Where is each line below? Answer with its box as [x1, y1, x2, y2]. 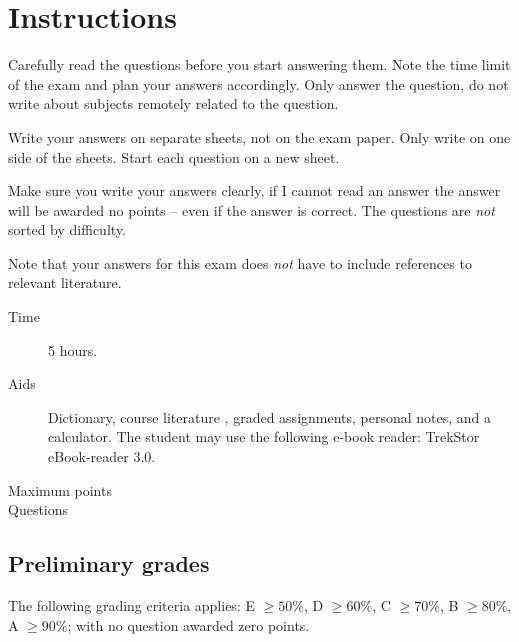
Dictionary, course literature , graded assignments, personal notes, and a [48, 406, 492, 427]
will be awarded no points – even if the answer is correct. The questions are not [8, 199, 495, 220]
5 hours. [48, 339, 98, 360]
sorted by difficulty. [8, 219, 126, 240]
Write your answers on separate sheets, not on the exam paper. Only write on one [8, 126, 511, 147]
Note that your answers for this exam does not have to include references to [8, 252, 472, 273]
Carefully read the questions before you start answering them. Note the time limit [8, 54, 511, 75]
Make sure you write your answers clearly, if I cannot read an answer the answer [8, 180, 501, 201]
